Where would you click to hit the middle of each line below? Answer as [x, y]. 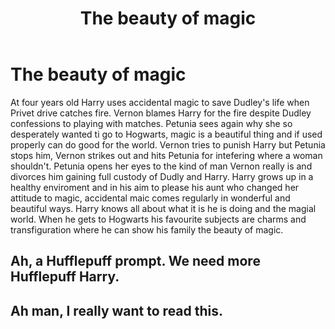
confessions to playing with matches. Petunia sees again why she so [151, 123]
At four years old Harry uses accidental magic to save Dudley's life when [160, 102]
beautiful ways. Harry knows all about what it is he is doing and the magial [163, 208]
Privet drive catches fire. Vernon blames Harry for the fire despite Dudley [161, 113]
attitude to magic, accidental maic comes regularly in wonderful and [150, 198]
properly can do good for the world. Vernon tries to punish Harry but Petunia [168, 144]
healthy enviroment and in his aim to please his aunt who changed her [155, 187]
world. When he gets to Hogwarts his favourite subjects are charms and [158, 219]
